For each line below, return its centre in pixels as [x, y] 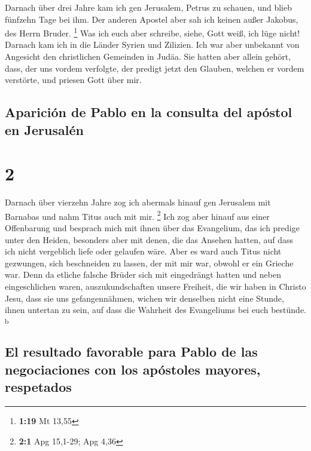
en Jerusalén [44, 129]
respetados [38, 387]
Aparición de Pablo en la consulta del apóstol [149, 112]
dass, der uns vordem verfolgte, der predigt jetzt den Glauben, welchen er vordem [155, 68]
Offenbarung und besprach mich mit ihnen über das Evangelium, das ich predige [152, 227]
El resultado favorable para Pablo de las [131, 352]
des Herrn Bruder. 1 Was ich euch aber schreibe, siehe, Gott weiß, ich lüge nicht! [153, 32]
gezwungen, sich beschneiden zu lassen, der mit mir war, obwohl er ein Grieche [149, 263]
